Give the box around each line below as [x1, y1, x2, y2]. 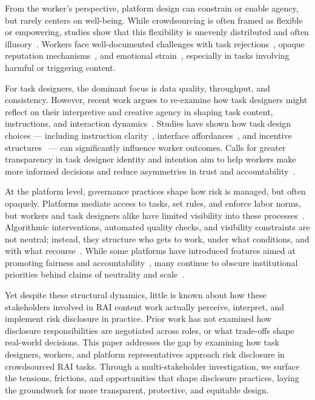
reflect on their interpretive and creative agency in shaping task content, [5, 105, 273, 118]
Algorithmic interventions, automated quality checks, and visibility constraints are [5, 221, 310, 233]
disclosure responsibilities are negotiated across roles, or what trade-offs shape [5, 324, 294, 336]
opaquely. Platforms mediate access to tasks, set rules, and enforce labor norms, [5, 196, 302, 209]
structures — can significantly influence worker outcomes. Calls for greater [5, 141, 286, 153]
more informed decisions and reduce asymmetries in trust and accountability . [5, 164, 296, 177]
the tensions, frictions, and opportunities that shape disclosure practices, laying [5, 372, 299, 384]
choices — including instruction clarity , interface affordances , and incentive [5, 128, 292, 141]
